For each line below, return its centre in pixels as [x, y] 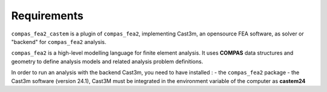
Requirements [48, 16]
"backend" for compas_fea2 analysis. [59, 41]
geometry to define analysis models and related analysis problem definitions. [107, 61]
